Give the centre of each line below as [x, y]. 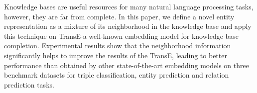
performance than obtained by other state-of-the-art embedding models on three [127, 65]
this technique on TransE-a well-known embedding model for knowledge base [122, 36]
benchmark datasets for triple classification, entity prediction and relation [117, 75]
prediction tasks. [29, 84]
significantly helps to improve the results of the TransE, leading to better [116, 55]
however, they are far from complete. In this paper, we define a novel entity [119, 16]
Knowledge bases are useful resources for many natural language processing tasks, [129, 6]
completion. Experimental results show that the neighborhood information [118, 46]
